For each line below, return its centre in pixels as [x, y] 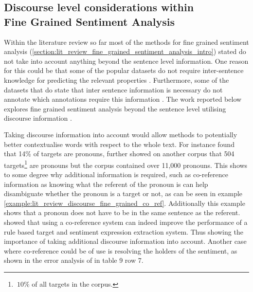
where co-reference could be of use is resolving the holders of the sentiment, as [121, 250]
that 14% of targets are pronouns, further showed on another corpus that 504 [119, 154]
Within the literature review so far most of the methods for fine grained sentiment [126, 42]
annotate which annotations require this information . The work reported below [123, 99]
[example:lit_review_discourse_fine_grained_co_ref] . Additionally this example [125, 203]
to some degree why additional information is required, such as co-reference [116, 174]
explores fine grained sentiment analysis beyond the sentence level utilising [115, 108]
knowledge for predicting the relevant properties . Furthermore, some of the [117, 80]
